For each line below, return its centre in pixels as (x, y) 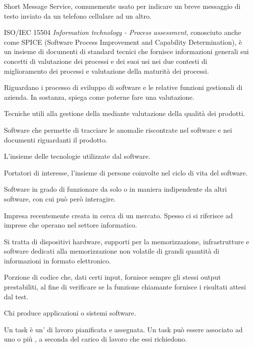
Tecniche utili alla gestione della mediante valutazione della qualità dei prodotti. (125, 113)
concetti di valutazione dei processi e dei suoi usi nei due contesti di (106, 61)
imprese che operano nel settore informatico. (71, 225)
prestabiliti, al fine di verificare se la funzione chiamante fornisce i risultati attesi (125, 287)
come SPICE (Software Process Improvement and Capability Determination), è (123, 42)
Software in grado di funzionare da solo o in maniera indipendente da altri (115, 189)
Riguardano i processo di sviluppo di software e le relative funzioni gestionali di (123, 87)
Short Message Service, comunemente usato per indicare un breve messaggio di (122, 6)
